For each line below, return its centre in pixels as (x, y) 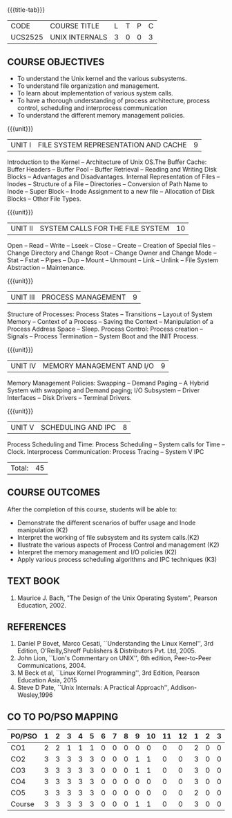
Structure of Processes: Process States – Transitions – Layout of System (110, 314)
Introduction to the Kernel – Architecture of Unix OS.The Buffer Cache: (107, 162)
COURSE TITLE (75, 26)
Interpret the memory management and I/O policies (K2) (97, 552)
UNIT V (22, 427)
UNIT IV (23, 366)
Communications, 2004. (51, 666)
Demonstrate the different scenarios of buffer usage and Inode (106, 522)
